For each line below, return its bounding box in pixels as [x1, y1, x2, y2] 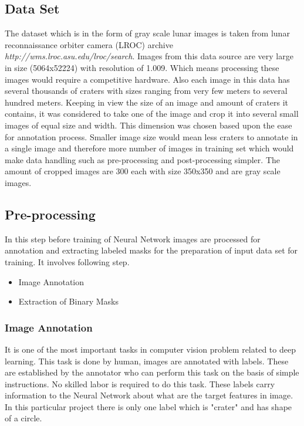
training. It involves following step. [5, 255, 130, 268]
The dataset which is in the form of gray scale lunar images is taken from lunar [5, 27, 290, 39]
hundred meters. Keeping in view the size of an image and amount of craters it [5, 96, 288, 108]
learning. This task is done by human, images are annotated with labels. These [5, 354, 289, 367]
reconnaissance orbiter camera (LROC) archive [5, 38, 173, 50]
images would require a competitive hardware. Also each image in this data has [5, 73, 290, 85]
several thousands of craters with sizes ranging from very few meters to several [5, 84, 288, 97]
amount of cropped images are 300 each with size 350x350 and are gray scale [5, 165, 281, 177]
